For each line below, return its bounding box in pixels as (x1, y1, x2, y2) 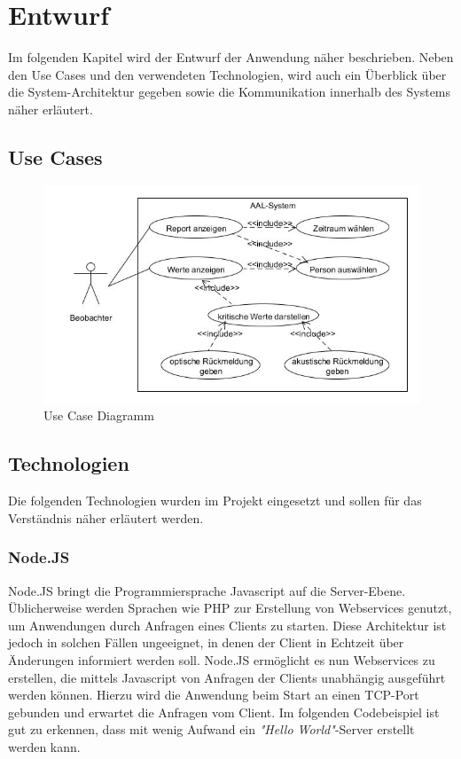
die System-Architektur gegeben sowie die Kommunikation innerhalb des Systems (8, 82, 451, 101)
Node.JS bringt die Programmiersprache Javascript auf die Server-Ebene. (8, 581, 406, 599)
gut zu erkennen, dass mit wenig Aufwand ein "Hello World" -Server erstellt (8, 720, 415, 739)
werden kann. (8, 737, 81, 755)
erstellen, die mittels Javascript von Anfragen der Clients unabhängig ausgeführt (8, 668, 446, 686)
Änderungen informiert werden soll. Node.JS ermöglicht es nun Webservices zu (8, 651, 435, 669)
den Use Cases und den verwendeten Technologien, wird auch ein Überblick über (8, 65, 447, 83)
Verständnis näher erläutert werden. (8, 508, 204, 527)
